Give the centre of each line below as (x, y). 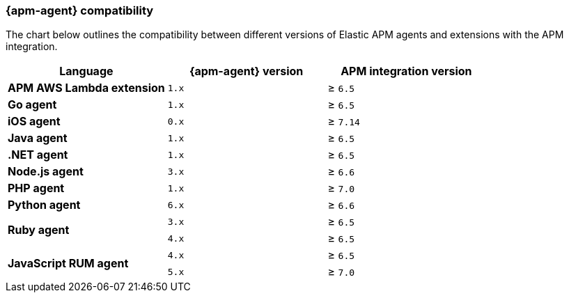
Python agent (44, 205)
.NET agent (38, 155)
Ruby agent (39, 230)
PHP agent (36, 188)
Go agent (32, 105)
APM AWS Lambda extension (86, 88)
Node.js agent (46, 172)
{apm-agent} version (246, 71)
